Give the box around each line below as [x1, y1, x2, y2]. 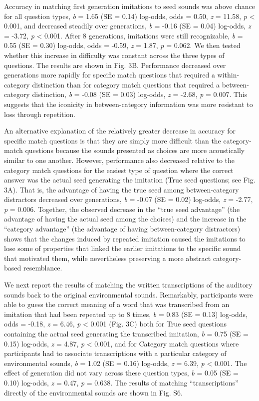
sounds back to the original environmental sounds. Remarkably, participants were [4, 289, 253, 299]
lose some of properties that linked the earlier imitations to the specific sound [4, 243, 241, 253]
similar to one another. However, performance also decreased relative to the [4, 154, 235, 165]
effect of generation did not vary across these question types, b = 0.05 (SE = [4, 367, 239, 378]
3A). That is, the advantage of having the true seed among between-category [4, 184, 239, 194]
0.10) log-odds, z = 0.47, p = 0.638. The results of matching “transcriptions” [4, 377, 239, 387]
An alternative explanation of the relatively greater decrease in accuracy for [4, 125, 236, 136]
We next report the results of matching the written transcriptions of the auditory [4, 279, 253, 290]
